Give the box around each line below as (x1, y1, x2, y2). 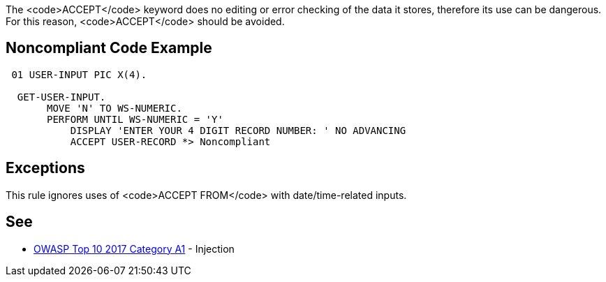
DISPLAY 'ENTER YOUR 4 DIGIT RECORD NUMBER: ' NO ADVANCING (70, 124, 406, 136)
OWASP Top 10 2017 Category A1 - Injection (34, 242, 235, 255)
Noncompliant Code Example (6, 39, 212, 57)
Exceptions (6, 159, 85, 177)
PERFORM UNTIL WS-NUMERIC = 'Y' (47, 113, 223, 125)
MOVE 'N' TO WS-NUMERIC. (47, 102, 182, 114)
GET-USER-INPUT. (17, 91, 106, 103)
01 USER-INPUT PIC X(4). (11, 68, 147, 80)
